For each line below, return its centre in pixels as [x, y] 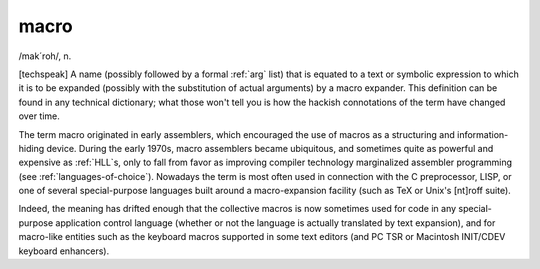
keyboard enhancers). [64, 251]
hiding [31, 148]
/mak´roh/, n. [45, 56]
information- [482, 134]
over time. [39, 116]
